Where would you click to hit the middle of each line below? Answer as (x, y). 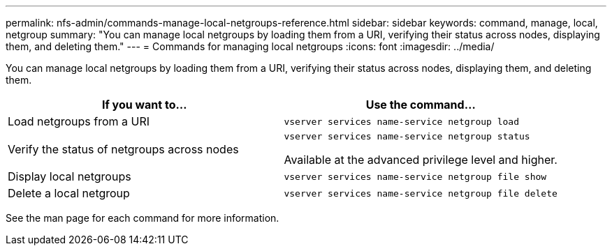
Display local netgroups (70, 176)
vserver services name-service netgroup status (407, 136)
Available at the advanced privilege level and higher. (421, 160)
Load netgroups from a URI (79, 121)
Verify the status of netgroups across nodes (123, 149)
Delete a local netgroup (69, 193)
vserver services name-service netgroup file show (415, 176)
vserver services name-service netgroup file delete (421, 193)
